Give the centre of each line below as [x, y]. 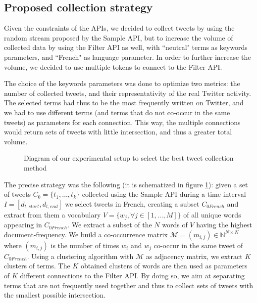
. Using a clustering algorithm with [80, 256]
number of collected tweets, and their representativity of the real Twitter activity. [128, 93]
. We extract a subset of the [110, 225]
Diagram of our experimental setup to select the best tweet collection [129, 158]
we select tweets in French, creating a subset [132, 203]
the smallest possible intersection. [55, 295]
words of [175, 225]
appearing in [23, 225]
